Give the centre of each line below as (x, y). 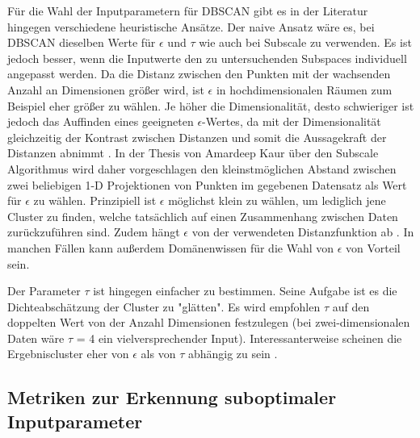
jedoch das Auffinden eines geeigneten (101, 121)
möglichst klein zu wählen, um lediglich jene (277, 200)
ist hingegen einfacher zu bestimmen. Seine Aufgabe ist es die (245, 291)
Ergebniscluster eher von (68, 354)
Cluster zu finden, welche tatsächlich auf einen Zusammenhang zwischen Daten (203, 216)
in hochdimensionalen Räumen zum (304, 89)
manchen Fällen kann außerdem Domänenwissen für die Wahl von (171, 247)
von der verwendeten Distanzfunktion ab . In (303, 232)
